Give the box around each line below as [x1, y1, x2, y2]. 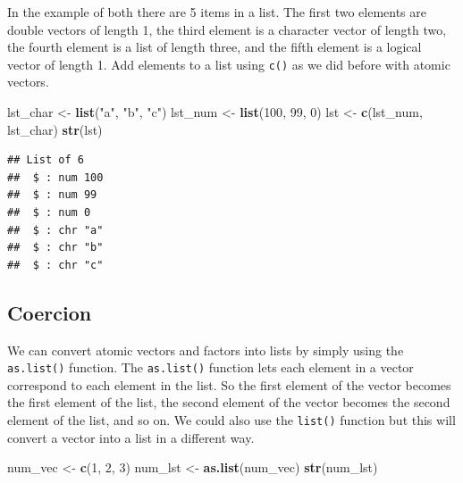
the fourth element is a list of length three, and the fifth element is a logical [7, 37, 422, 56]
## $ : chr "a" [7, 223, 104, 237]
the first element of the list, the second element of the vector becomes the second [7, 393, 450, 412]
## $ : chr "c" [7, 258, 104, 271]
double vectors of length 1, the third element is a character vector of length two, [7, 20, 447, 38]
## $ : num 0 [7, 206, 91, 219]
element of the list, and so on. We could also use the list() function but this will [7, 411, 456, 429]
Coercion [7, 298, 92, 326]
